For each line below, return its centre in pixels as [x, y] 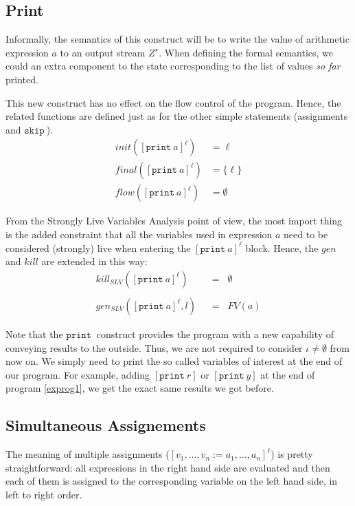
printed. [22, 79]
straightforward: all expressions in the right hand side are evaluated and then [168, 467]
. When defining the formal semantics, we [246, 52]
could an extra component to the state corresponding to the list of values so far [173, 66]
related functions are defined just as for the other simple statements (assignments [177, 116]
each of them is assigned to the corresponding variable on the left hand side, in [172, 481]
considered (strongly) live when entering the [98, 247]
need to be [306, 234]
